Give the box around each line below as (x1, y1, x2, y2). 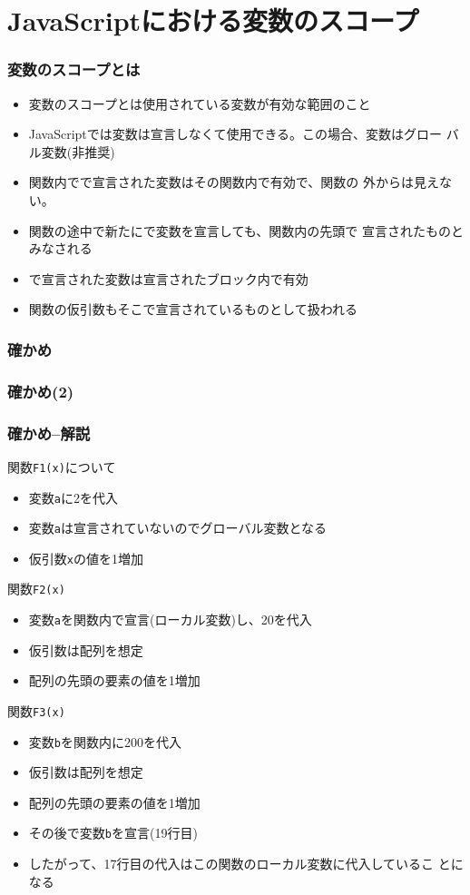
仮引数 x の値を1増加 (28, 548, 143, 567)
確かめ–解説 (7, 421, 91, 444)
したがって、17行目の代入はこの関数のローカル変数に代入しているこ (28, 854, 434, 873)
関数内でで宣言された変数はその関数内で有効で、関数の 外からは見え (28, 172, 439, 192)
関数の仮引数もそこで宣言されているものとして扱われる (28, 300, 357, 319)
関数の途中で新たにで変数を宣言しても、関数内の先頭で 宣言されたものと (28, 221, 464, 240)
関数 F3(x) (7, 701, 65, 720)
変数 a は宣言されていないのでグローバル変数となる (28, 518, 327, 537)
